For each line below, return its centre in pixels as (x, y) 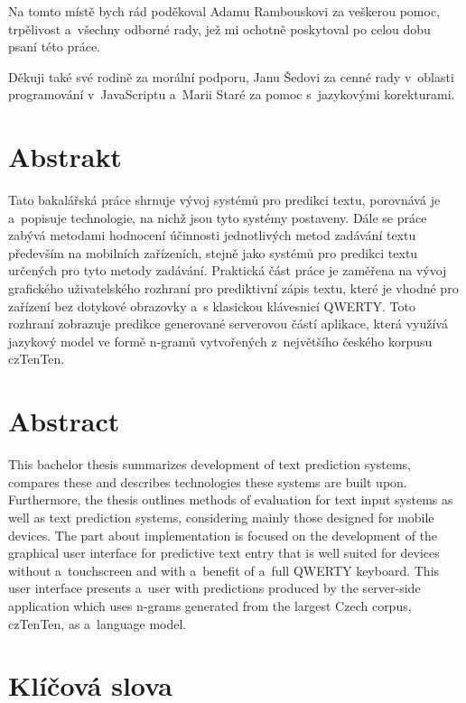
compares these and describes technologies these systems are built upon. (208, 481)
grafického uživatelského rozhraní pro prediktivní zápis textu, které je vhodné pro (233, 288)
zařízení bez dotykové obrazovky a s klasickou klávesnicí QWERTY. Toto (212, 305)
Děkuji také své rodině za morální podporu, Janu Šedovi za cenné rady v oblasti (231, 76)
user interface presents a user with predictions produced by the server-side (214, 588)
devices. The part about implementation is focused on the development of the (223, 535)
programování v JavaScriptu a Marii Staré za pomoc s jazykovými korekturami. (232, 94)
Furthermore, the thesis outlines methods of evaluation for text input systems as (231, 499)
